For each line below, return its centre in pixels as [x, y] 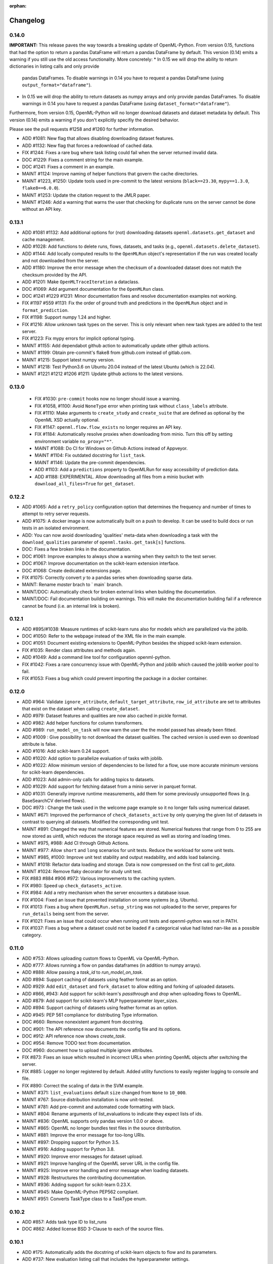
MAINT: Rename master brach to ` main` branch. [73, 584]
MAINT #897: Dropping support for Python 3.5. [71, 1142]
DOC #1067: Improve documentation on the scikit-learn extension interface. [101, 563]
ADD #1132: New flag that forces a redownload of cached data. [88, 145]
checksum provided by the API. [55, 275]
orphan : [18, 6]
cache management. [43, 239]
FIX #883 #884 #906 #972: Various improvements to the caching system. [99, 878]
